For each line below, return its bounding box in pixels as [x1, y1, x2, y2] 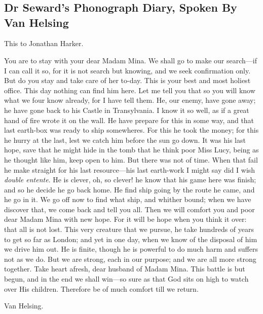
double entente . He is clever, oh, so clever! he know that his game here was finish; [4, 174, 256, 185]
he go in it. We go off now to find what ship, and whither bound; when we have [4, 194, 251, 205]
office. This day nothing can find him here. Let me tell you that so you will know [4, 85, 255, 95]
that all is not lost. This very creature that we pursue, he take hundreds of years [4, 224, 254, 234]
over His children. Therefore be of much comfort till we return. [4, 283, 199, 294]
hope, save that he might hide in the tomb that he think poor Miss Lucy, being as [4, 144, 259, 155]
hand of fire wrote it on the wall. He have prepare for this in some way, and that [4, 114, 254, 125]
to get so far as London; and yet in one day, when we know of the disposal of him [4, 233, 257, 244]
